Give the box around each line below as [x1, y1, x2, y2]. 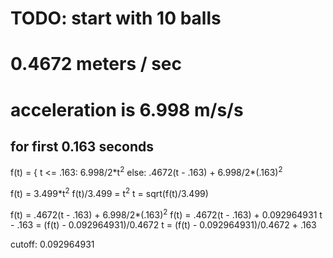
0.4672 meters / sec [10, 53, 183, 76]
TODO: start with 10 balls [10, 7, 222, 30]
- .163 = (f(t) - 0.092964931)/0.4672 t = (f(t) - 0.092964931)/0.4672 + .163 [10, 219, 317, 231]
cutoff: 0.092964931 [10, 238, 95, 251]
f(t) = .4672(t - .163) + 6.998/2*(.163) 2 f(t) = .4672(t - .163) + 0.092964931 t [10, 207, 323, 221]
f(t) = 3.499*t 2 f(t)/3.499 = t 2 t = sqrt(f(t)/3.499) [10, 186, 209, 199]
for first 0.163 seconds [10, 138, 154, 155]
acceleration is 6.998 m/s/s [10, 98, 244, 121]
